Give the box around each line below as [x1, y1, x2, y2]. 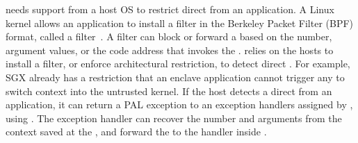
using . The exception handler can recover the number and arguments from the [6, 110, 342, 125]
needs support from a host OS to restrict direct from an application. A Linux [6, 2, 334, 16]
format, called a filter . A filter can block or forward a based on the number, [6, 29, 332, 44]
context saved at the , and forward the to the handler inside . [6, 124, 267, 139]
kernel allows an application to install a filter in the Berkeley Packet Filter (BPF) [6, 15, 354, 30]
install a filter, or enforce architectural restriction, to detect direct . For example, [6, 56, 350, 71]
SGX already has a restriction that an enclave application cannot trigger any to [6, 69, 345, 84]
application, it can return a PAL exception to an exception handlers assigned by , [6, 97, 353, 112]
